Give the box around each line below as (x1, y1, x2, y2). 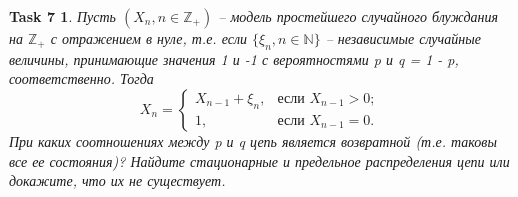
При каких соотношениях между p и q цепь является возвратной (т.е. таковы (9, 130, 497, 151)
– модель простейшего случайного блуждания (218, 6, 499, 26)
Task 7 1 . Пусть (9, 6, 116, 26)
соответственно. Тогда (9, 68, 154, 89)
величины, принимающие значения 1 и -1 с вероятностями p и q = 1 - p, (9, 48, 459, 69)
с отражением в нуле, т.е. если (50, 28, 248, 48)
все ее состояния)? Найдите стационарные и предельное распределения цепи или (9, 150, 510, 171)
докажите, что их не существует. (9, 170, 226, 191)
